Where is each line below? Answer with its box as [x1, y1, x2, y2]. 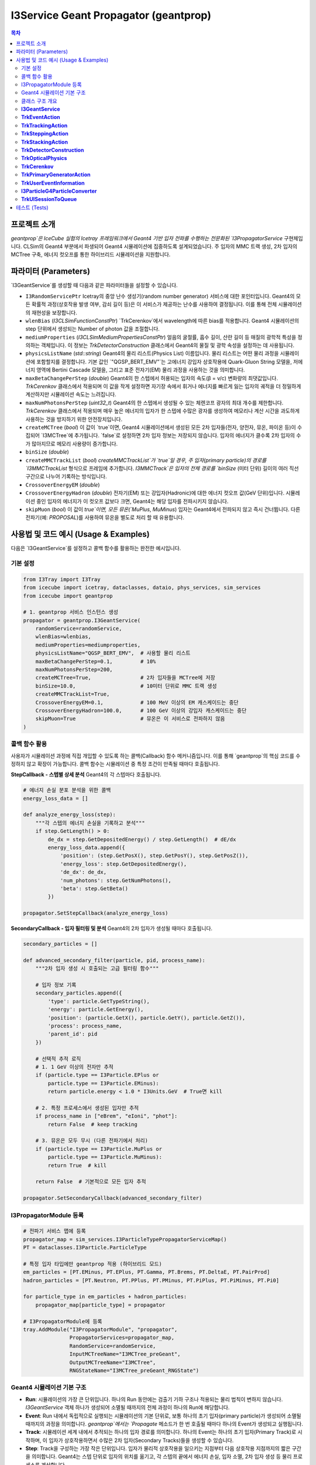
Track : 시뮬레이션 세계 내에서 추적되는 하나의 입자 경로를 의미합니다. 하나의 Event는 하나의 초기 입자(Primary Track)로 [25, 1429, 297, 1436]
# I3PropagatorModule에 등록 [23, 1318, 102, 1324]
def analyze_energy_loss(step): [23, 812, 116, 818]
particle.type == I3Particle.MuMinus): [47, 1154, 162, 1160]
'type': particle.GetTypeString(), [47, 998, 150, 1004]
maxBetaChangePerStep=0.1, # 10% [35, 658, 156, 665]
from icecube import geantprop [23, 592, 114, 599]
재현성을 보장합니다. [31, 309, 77, 316]
